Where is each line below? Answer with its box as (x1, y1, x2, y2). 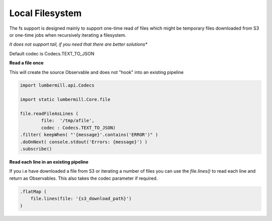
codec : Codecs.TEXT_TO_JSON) (41, 125, 116, 130)
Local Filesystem (9, 8, 82, 19)
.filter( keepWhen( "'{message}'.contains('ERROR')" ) (20, 132, 158, 138)
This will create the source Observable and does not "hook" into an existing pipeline (9, 69, 184, 75)
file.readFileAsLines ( (20, 111, 79, 117)
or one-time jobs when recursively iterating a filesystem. (9, 32, 126, 38)
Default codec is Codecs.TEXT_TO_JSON (9, 50, 95, 56)
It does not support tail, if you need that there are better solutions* (9, 41, 148, 47)
